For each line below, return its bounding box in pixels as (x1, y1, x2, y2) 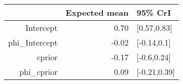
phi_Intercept (8, 36, 58, 48)
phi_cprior (19, 66, 58, 77)
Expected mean (65, 7, 129, 18)
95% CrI (136, 7, 171, 18)
